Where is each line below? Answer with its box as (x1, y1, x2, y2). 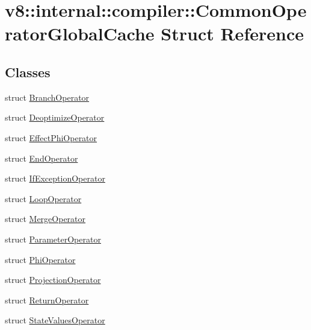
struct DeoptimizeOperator (5, 111, 105, 124)
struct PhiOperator (5, 253, 76, 265)
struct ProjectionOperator (5, 273, 101, 286)
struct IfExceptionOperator (5, 172, 105, 185)
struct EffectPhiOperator (5, 131, 97, 144)
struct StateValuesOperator (5, 314, 105, 326)
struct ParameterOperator (5, 232, 101, 245)
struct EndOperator (5, 151, 78, 164)
